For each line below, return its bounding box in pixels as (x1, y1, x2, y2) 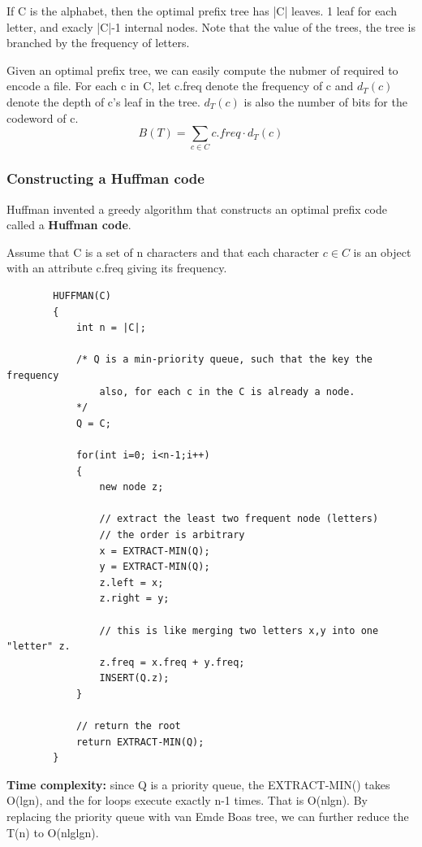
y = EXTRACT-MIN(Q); (99, 561, 210, 573)
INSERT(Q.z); (99, 672, 170, 684)
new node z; (99, 481, 164, 493)
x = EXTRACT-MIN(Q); (99, 545, 210, 557)
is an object (353, 243, 411, 260)
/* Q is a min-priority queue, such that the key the (75, 354, 373, 366)
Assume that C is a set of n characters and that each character (6, 243, 320, 260)
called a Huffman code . (6, 216, 131, 233)
